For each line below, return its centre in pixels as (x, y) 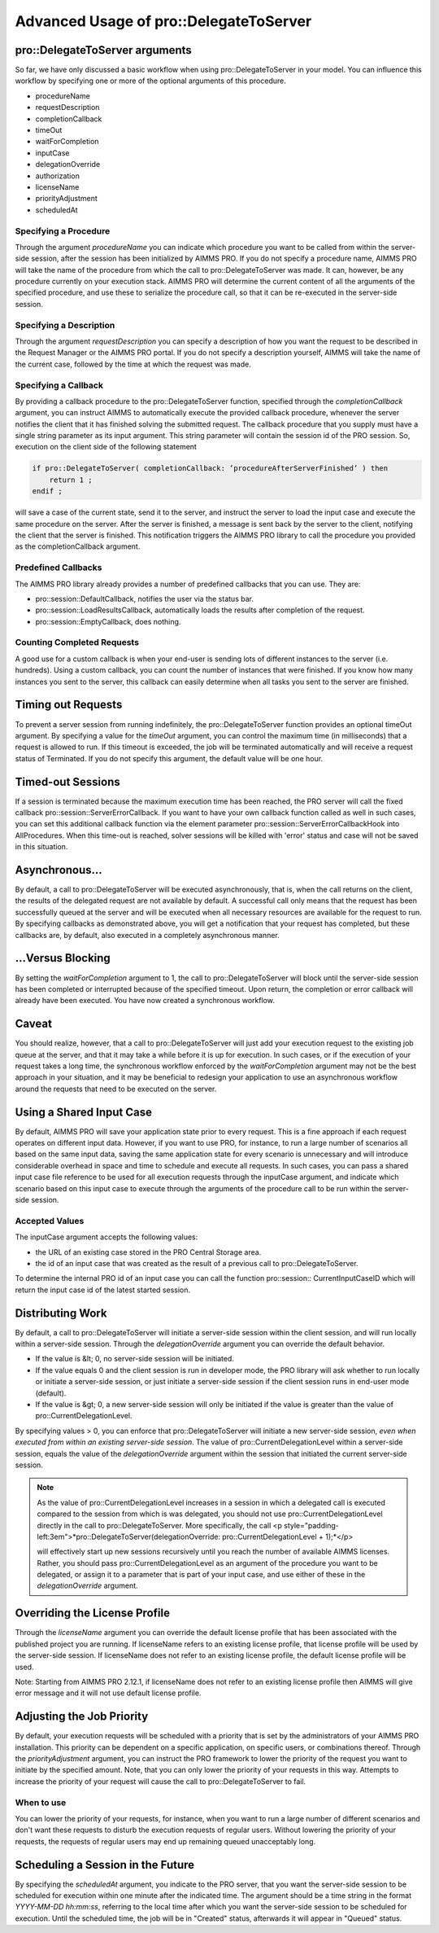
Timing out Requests (69, 705)
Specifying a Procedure (63, 230)
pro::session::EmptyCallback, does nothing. (108, 621)
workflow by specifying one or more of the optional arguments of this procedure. (150, 81)
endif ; (47, 491)
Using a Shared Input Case (84, 1112)
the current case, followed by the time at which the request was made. (133, 364)
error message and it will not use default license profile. (108, 1693)
